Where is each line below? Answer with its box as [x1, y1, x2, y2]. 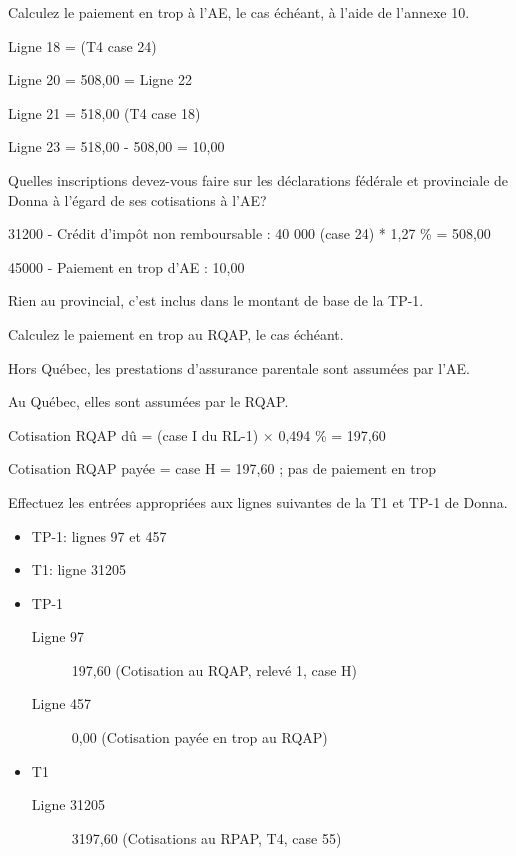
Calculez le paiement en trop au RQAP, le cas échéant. [8, 323, 344, 344]
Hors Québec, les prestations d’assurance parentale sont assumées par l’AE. [8, 357, 470, 378]
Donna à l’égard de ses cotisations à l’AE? [8, 189, 267, 210]
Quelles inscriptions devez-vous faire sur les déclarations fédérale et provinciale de [8, 169, 509, 190]
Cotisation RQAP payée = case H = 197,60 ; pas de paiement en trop [8, 458, 436, 479]
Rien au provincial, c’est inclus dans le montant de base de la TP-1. [8, 290, 424, 311]
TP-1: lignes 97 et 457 [31, 525, 167, 546]
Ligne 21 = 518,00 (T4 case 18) [8, 102, 201, 123]
